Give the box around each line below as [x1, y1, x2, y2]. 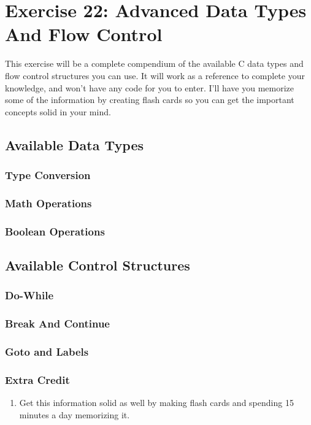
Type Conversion [5, 167, 91, 182]
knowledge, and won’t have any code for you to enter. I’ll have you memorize [5, 81, 294, 94]
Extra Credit [5, 372, 70, 387]
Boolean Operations [5, 223, 105, 239]
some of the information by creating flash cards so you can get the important [5, 93, 294, 106]
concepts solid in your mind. [5, 105, 111, 118]
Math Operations [5, 195, 92, 210]
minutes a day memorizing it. [19, 408, 130, 421]
